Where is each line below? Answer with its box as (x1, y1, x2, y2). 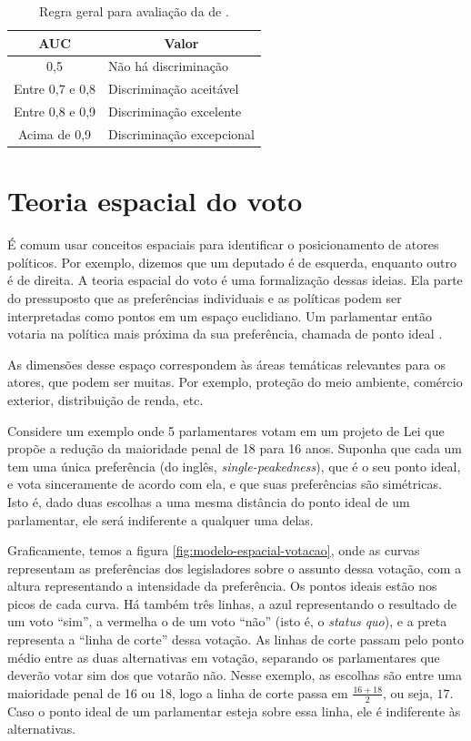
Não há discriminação (108, 56, 229, 76)
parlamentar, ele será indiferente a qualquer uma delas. (7, 510, 314, 529)
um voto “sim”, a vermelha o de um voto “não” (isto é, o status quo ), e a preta (7, 612, 447, 631)
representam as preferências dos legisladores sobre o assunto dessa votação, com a (7, 558, 462, 577)
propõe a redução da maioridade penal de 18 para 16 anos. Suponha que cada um (7, 439, 462, 458)
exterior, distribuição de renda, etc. (7, 390, 204, 409)
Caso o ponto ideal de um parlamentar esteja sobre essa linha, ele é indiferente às (7, 701, 461, 720)
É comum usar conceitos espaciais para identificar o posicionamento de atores (7, 235, 439, 254)
